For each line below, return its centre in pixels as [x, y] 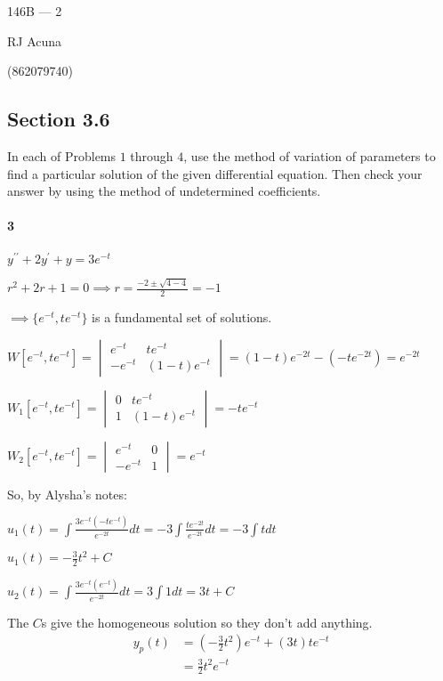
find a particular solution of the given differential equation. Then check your [215, 173]
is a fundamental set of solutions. [182, 317]
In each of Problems [62, 155]
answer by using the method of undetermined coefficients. [164, 191]
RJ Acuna [35, 41]
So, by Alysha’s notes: [67, 494]
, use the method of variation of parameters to [310, 155]
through [152, 155]
